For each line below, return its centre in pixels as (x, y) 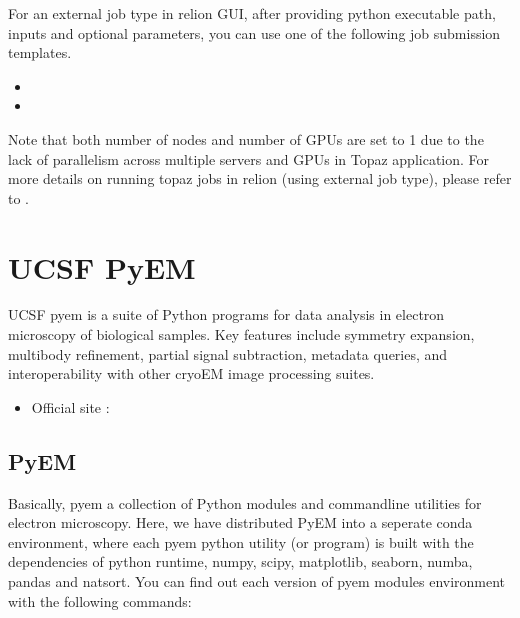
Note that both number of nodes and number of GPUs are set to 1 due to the (246, 138)
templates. (40, 52)
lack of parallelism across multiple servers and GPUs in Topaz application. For (249, 158)
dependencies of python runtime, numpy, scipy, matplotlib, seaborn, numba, (240, 561)
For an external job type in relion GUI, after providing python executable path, (252, 13)
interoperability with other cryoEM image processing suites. (191, 373)
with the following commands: (100, 600)
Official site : (70, 406)
